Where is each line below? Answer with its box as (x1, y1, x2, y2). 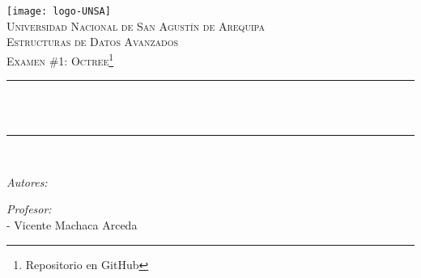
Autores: (6, 173, 48, 190)
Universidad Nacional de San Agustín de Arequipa (6, 17, 265, 34)
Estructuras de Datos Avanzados (6, 33, 179, 50)
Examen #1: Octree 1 (6, 49, 114, 69)
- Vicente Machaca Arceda (6, 217, 138, 234)
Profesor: (6, 200, 52, 217)
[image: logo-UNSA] (6, 6, 111, 17)
